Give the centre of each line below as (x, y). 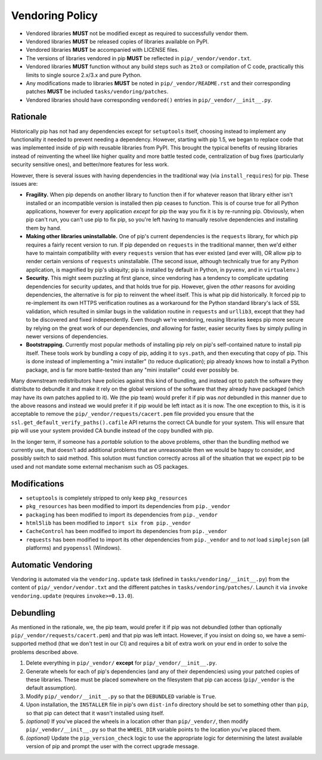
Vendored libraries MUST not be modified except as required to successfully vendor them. (137, 33)
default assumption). (51, 688)
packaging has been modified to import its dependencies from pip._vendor (122, 515)
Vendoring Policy (55, 15)
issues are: (24, 183)
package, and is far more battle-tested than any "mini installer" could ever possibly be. (132, 370)
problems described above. (45, 652)
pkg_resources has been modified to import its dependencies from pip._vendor (128, 506)
